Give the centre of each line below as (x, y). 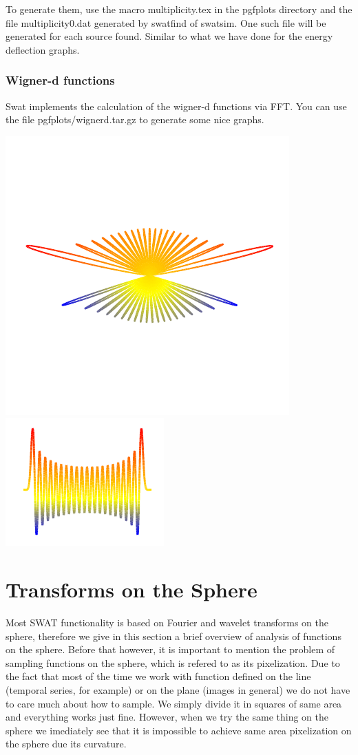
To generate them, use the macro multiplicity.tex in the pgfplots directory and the (179, 9)
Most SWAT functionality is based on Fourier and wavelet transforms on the (167, 623)
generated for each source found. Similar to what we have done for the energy (169, 36)
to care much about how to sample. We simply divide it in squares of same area (174, 703)
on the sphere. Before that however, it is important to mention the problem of (170, 649)
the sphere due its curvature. (66, 744)
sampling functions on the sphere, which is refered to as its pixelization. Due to (173, 662)
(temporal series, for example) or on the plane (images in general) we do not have (178, 690)
